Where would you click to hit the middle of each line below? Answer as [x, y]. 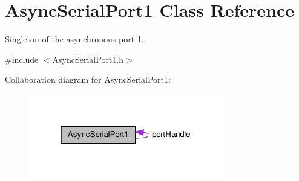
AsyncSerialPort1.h [88, 59]
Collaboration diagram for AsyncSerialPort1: [88, 79]
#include [22, 59]
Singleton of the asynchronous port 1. [74, 39]
